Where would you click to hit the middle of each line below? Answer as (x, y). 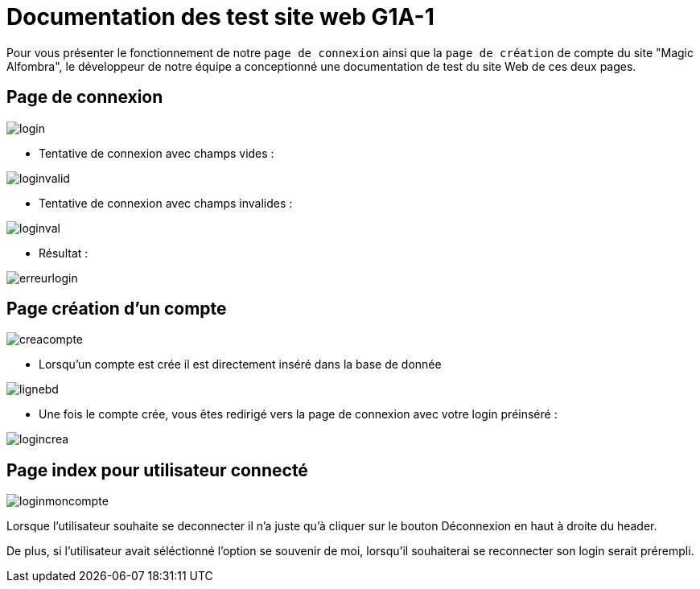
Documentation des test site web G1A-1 (220, 17)
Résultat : (64, 253)
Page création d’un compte (117, 309)
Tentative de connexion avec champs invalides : (166, 203)
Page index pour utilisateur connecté (157, 470)
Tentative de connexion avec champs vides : (156, 153)
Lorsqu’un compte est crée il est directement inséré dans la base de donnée (240, 365)
